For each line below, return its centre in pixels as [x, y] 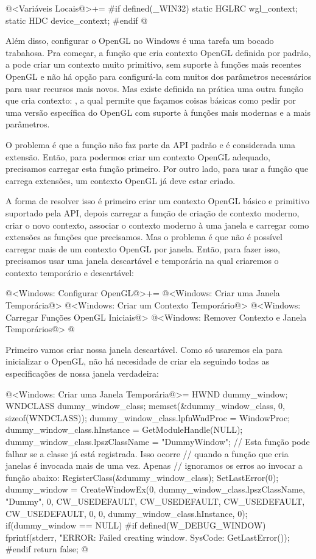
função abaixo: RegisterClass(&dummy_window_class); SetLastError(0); [142, 477]
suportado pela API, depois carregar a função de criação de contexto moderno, [153, 212]
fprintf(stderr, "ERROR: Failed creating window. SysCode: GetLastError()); [148, 537]
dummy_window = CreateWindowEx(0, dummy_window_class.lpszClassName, [155, 489]
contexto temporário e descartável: [70, 272]
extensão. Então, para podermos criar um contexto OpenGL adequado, [138, 156]
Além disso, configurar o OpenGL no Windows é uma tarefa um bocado [140, 41]
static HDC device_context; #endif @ [77, 20]
